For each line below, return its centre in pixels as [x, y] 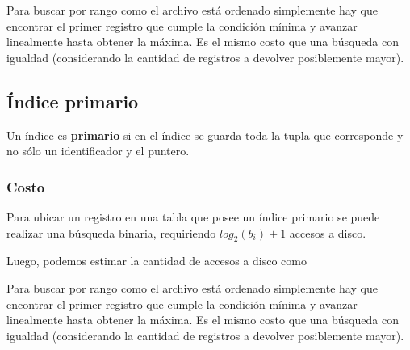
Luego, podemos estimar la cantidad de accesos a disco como [157, 261]
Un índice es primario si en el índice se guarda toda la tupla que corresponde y [205, 135]
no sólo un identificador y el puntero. [98, 151]
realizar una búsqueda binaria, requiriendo [111, 232]
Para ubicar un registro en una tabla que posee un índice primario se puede [193, 216]
